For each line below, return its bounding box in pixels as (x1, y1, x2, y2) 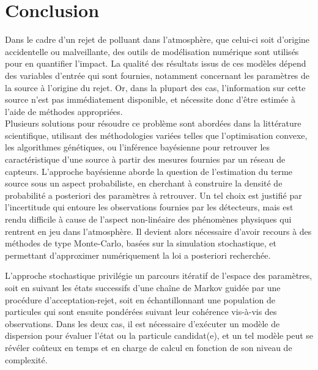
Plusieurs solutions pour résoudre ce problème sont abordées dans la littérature (5, 117, 301, 130)
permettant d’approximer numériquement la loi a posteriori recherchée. (5, 248, 271, 261)
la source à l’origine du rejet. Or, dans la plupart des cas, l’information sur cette (5, 81, 306, 94)
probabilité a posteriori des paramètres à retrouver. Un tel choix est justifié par (5, 188, 302, 201)
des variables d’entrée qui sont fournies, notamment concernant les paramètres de (5, 68, 310, 81)
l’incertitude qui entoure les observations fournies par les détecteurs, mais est (5, 201, 294, 213)
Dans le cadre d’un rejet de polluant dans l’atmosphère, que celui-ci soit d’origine (5, 33, 310, 46)
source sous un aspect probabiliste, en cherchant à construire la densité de (5, 177, 283, 190)
